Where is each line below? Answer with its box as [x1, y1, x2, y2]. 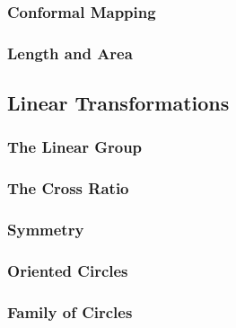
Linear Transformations [7, 89, 230, 117]
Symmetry [7, 218, 84, 241]
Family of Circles [7, 300, 133, 323]
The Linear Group [7, 136, 143, 158]
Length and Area [7, 41, 133, 64]
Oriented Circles [7, 259, 128, 281]
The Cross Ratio [7, 177, 129, 199]
